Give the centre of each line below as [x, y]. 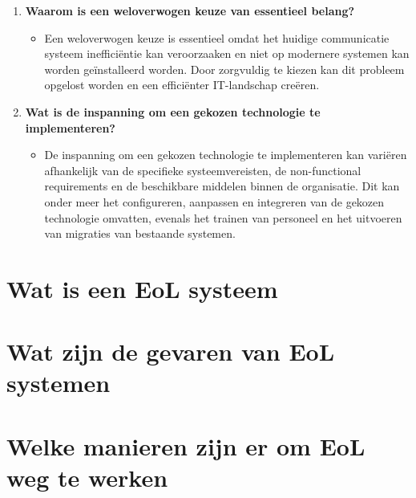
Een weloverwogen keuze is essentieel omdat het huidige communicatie [217, 37]
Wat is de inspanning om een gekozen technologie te [173, 111]
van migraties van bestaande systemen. [140, 233]
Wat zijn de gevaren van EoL [171, 351]
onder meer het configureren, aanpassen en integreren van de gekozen [214, 201]
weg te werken [87, 478]
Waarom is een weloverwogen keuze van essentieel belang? [190, 10]
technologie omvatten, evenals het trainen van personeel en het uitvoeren [223, 217]
